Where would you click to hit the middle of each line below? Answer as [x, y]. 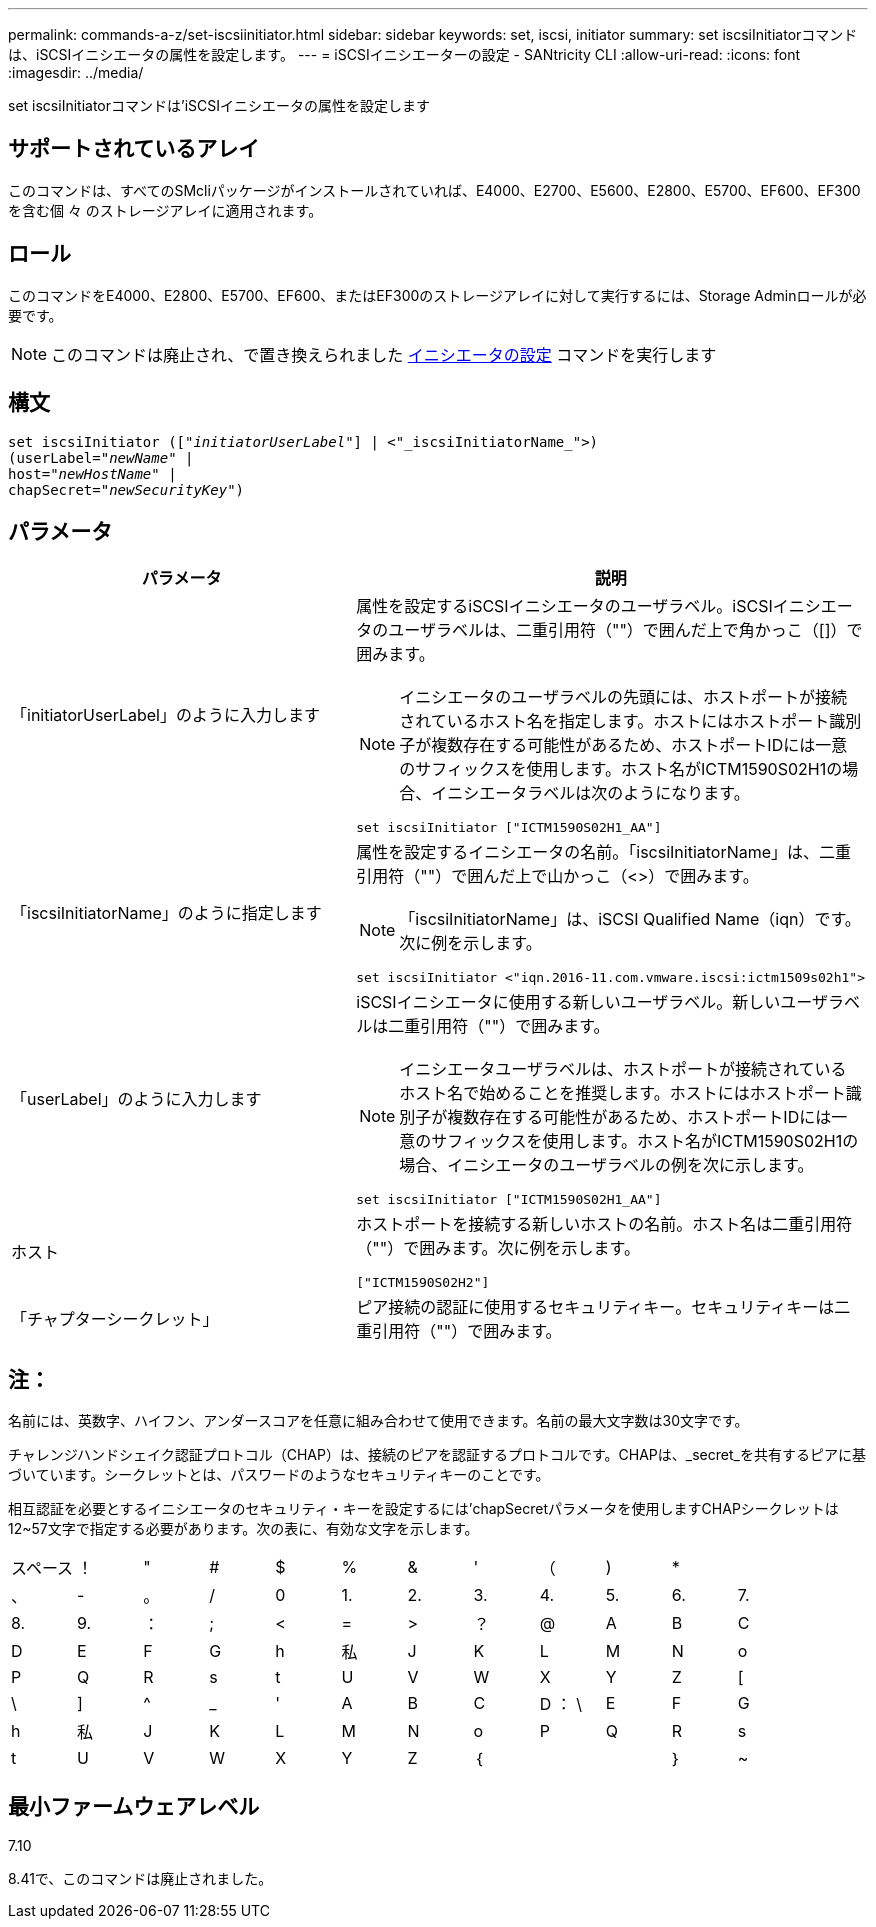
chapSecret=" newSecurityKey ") [126, 489]
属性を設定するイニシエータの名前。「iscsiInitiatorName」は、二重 [604, 852]
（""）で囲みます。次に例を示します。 [498, 1248]
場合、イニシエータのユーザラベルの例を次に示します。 [606, 1165]
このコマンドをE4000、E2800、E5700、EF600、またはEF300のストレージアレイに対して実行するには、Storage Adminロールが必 [437, 295]
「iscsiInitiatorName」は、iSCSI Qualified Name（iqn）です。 [630, 919]
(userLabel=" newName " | [101, 457]
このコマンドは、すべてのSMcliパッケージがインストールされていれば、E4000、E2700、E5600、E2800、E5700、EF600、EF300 [434, 190]
